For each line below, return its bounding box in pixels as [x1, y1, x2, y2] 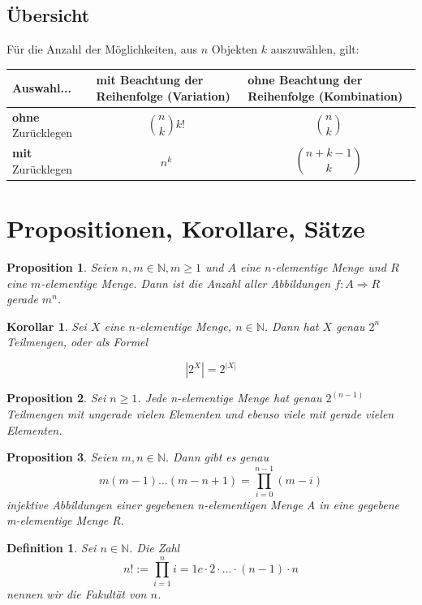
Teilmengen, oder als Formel [6, 333, 149, 350]
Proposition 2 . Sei [6, 389, 106, 406]
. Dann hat [264, 317, 319, 334]
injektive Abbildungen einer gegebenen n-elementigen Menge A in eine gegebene [6, 496, 400, 513]
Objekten [211, 41, 258, 58]
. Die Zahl [129, 539, 180, 556]
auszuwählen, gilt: [270, 41, 360, 58]
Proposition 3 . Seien [6, 448, 118, 466]
